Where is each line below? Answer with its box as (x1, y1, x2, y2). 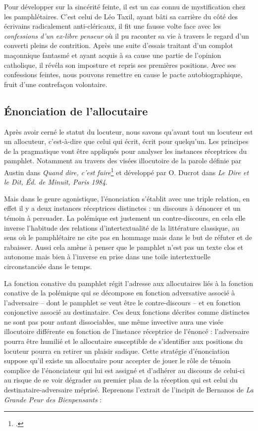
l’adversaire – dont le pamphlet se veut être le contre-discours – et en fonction (4, 297, 241, 307)
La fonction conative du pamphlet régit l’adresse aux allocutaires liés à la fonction (4, 278, 254, 288)
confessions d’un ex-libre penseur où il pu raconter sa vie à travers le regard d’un (4, 30, 249, 41)
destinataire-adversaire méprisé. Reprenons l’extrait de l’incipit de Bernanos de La (4, 384, 254, 395)
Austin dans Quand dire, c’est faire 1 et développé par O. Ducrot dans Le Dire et (4, 165, 249, 177)
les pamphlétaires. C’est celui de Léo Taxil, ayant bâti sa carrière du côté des (4, 11, 238, 21)
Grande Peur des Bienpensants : (4, 394, 102, 404)
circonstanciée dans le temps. (4, 261, 92, 271)
